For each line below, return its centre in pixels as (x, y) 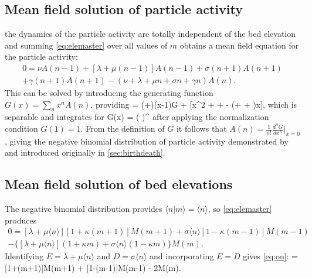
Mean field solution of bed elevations (119, 184)
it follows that (201, 128)
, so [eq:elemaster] (240, 209)
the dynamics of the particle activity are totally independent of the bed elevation (150, 34)
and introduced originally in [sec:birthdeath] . (85, 152)
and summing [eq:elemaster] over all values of (86, 45)
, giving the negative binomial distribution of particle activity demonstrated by (147, 141)
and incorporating (182, 256)
